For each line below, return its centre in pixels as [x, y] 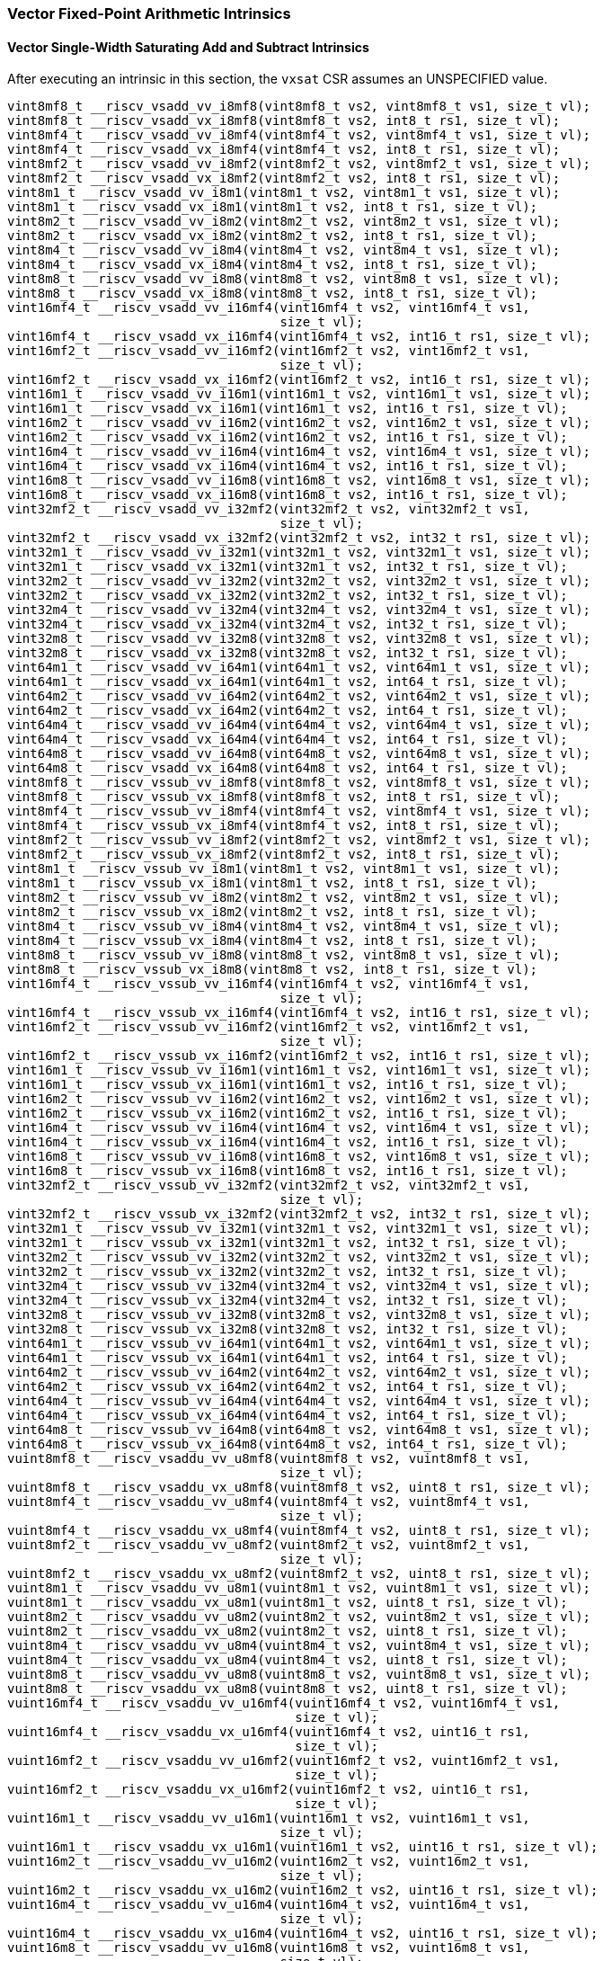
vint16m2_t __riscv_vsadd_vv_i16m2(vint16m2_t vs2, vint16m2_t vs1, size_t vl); [299, 423]
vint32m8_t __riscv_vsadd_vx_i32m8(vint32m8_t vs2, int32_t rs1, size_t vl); [288, 653]
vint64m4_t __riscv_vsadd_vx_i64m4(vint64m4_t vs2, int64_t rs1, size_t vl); [288, 740]
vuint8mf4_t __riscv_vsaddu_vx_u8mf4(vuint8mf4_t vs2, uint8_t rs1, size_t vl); [299, 1531]
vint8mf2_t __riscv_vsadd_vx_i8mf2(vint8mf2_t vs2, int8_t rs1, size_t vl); [284, 178]
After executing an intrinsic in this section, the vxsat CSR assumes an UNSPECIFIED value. [278, 79]
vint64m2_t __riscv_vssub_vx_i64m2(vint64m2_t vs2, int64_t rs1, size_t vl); [288, 1387]
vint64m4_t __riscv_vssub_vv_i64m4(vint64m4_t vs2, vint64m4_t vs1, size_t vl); [299, 1401]
